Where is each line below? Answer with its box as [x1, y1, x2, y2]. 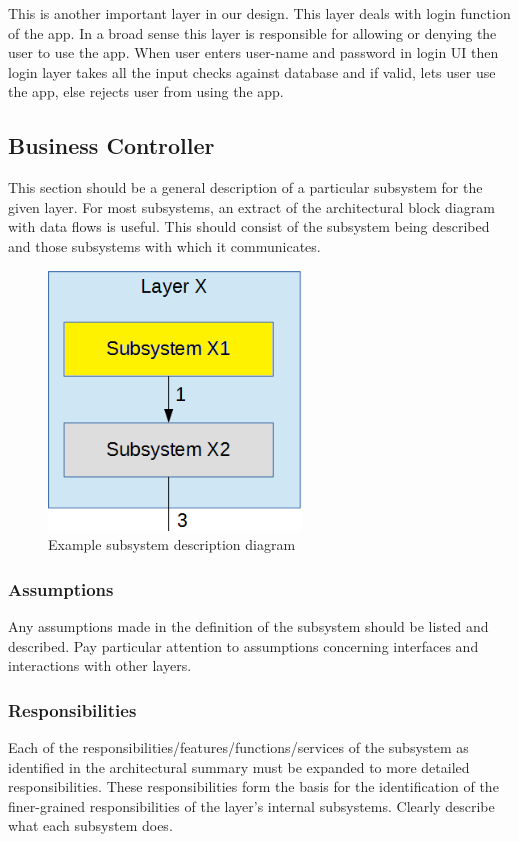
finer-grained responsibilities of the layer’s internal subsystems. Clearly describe [8, 795, 495, 816]
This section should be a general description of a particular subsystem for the [8, 177, 483, 198]
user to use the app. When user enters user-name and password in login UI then [8, 42, 499, 63]
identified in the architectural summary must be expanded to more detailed [8, 756, 470, 777]
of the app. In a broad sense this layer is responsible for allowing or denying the [8, 22, 497, 43]
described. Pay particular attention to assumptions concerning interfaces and [8, 635, 479, 656]
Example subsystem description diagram [48, 534, 296, 555]
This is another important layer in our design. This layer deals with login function [8, 3, 511, 23]
